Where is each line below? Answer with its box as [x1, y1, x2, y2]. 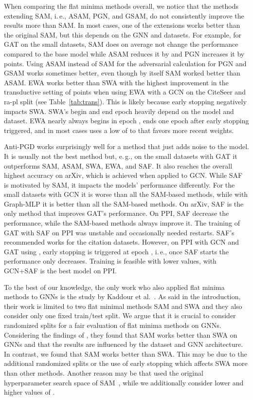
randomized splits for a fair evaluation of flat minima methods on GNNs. [4, 320, 221, 330]
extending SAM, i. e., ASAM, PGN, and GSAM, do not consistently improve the [4, 10, 244, 20]
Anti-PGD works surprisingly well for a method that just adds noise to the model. [4, 141, 249, 152]
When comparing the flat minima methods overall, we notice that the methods [4, 1, 239, 11]
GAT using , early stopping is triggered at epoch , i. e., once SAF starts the [4, 246, 229, 256]
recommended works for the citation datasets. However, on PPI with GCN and [4, 237, 239, 247]
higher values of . [4, 387, 55, 397]
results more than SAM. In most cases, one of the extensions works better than [4, 20, 240, 30]
